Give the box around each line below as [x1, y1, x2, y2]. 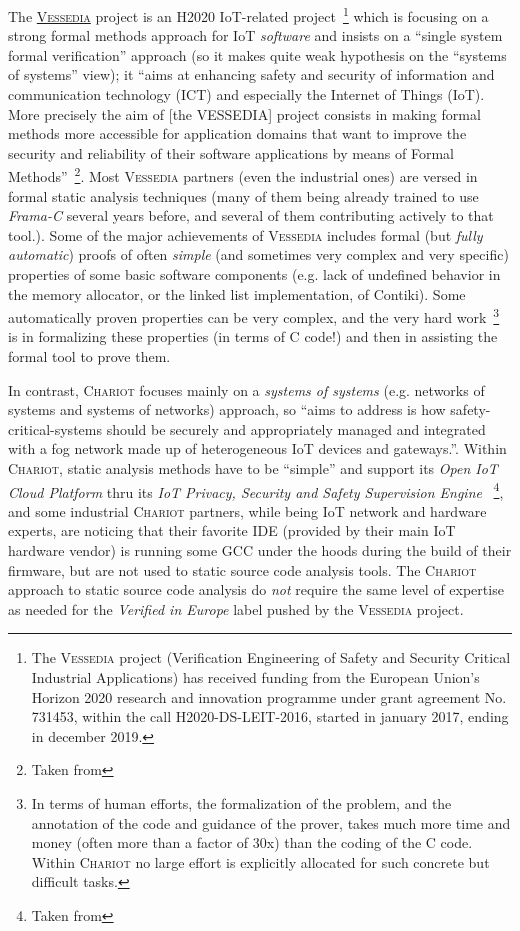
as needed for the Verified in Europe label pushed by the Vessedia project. [8, 598, 464, 619]
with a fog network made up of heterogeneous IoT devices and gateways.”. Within [8, 438, 507, 459]
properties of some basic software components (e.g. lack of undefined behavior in [8, 264, 501, 285]
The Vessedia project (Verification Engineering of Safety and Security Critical [31, 647, 511, 668]
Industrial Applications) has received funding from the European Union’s [31, 667, 480, 688]
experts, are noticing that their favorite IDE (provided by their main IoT [8, 520, 456, 541]
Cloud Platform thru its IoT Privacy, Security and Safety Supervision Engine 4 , [8, 478, 504, 502]
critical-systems [8, 418, 102, 439]
